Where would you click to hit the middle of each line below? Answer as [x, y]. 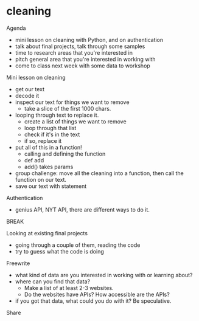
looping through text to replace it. [57, 115]
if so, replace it [43, 140]
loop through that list [50, 128]
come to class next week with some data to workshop [82, 66]
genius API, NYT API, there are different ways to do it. [82, 209]
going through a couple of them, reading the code [78, 245]
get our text [30, 89]
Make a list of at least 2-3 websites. [69, 288]
